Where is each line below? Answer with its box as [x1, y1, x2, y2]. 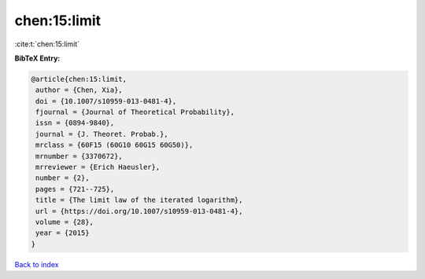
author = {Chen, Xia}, [35, 86, 124, 94]
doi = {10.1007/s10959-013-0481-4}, [35, 97, 177, 105]
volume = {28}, [35, 218, 94, 226]
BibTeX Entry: [14, 53, 61, 63]
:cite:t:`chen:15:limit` [14, 39, 80, 49]
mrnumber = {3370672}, [35, 152, 124, 160]
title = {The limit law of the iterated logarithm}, [35, 196, 243, 204]
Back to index [14, 259, 59, 269]
